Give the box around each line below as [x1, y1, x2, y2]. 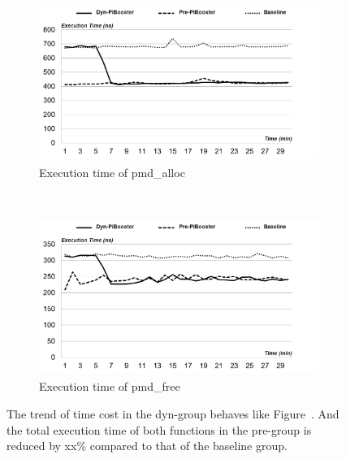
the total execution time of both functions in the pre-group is [6, 421, 312, 438]
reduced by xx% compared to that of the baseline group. [6, 437, 288, 454]
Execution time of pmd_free [39, 378, 180, 395]
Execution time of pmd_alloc [39, 163, 185, 180]
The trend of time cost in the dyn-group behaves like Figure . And [6, 405, 340, 422]
